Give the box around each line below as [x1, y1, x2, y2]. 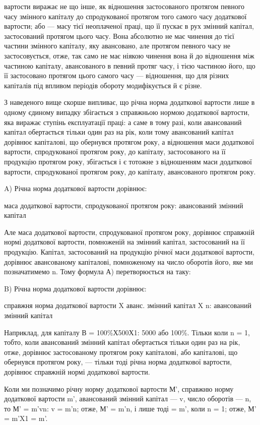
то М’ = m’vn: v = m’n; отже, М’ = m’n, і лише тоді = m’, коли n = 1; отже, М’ [4, 403, 256, 413]
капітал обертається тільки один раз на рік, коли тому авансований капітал [4, 127, 234, 137]
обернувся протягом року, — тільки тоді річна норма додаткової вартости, [4, 356, 232, 367]
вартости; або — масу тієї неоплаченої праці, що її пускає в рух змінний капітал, [4, 21, 254, 31]
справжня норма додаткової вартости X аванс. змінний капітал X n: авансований [4, 300, 251, 311]
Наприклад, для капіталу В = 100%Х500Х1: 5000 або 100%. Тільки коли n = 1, [4, 327, 250, 337]
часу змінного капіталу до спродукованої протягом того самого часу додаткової [4, 11, 247, 21]
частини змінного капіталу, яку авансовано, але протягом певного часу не [4, 40, 231, 51]
